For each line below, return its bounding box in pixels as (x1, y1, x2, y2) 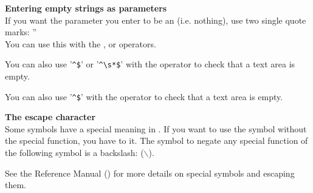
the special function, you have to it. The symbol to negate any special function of (5, 134, 308, 147)
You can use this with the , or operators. (5, 37, 156, 50)
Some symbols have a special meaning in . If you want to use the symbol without (5, 122, 307, 135)
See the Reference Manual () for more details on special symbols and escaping (5, 166, 295, 179)
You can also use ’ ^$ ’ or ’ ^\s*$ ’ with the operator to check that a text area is (5, 58, 295, 70)
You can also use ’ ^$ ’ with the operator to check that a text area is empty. (5, 90, 283, 103)
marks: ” (5, 25, 37, 38)
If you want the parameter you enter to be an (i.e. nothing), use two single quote (5, 13, 306, 26)
